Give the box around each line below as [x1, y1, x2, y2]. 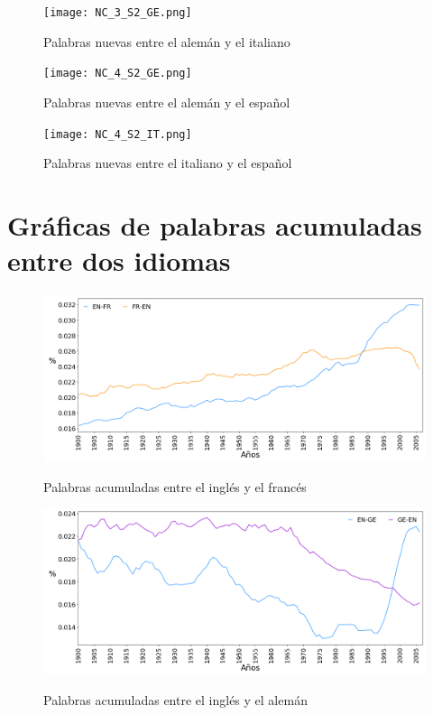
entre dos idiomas [7, 242, 231, 279]
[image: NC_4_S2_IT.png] [43, 127, 192, 141]
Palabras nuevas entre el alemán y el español [43, 92, 290, 111]
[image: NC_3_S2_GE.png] [43, 6, 192, 19]
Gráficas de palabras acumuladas [7, 206, 422, 243]
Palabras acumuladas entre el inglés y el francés [43, 477, 307, 496]
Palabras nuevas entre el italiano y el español [43, 153, 292, 172]
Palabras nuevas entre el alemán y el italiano [43, 32, 290, 51]
